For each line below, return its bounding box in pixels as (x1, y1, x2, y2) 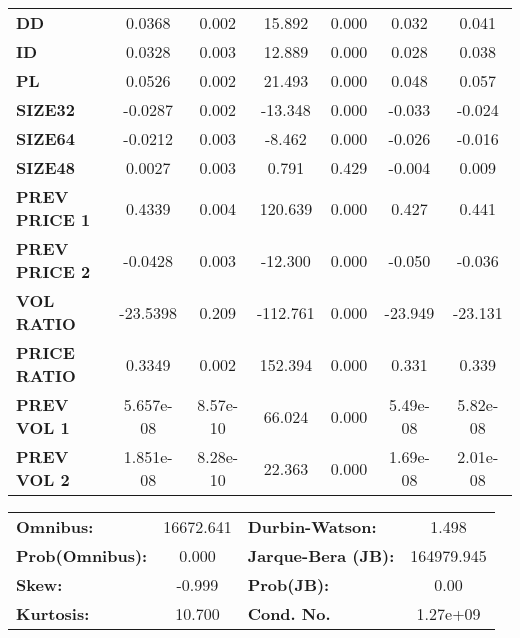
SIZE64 (16, 127, 75, 150)
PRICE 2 (16, 260, 91, 283)
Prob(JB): (247, 573, 330, 596)
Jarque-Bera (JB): (247, 544, 395, 567)
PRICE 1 (16, 208, 91, 231)
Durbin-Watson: (247, 515, 377, 538)
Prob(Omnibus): (16, 544, 148, 567)
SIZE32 (16, 98, 75, 121)
